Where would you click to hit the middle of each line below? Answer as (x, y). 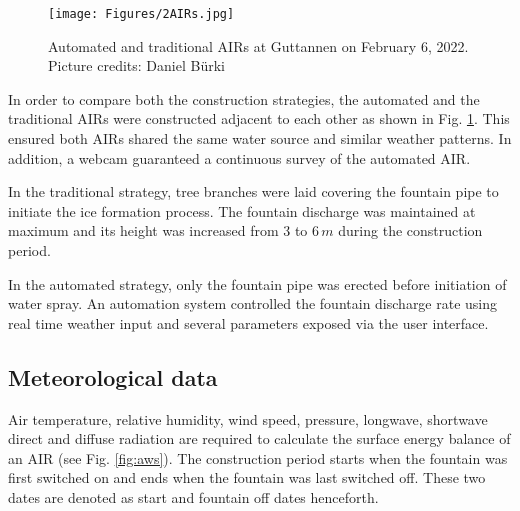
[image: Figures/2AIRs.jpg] (141, 14)
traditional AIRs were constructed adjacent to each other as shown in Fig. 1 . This (259, 118)
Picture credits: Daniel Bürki (136, 65)
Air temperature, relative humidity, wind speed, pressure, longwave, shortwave (248, 418)
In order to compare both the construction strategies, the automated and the (244, 98)
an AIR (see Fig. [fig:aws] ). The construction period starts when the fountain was (258, 457)
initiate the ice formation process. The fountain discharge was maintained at (242, 210)
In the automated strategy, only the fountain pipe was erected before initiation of (257, 283)
